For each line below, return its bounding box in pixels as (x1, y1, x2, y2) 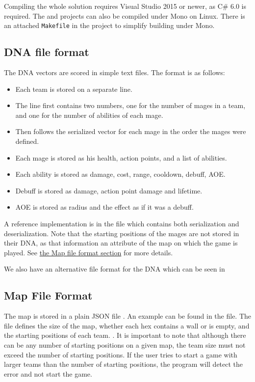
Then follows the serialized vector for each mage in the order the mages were (15, 126, 246, 136)
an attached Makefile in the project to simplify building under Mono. (4, 20, 215, 30)
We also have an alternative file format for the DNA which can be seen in (4, 264, 225, 274)
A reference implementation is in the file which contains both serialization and (4, 218, 239, 228)
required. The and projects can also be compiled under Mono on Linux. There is (4, 10, 245, 21)
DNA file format (4, 44, 89, 59)
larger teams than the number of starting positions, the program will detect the (4, 359, 243, 369)
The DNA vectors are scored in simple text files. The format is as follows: (4, 67, 225, 78)
